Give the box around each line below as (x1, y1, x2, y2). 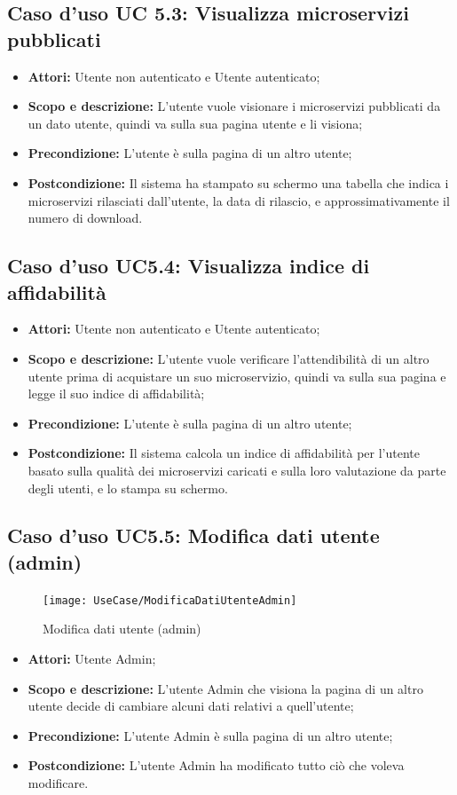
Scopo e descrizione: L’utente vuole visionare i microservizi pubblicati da (28, 97, 441, 115)
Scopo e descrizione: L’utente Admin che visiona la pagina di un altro (28, 679, 423, 697)
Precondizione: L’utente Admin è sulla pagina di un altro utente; (28, 726, 393, 744)
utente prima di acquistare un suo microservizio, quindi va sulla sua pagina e (28, 366, 446, 385)
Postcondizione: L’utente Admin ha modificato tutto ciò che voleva (28, 756, 405, 775)
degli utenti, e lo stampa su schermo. (28, 478, 228, 497)
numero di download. (28, 209, 143, 227)
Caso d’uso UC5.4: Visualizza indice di (7, 252, 370, 279)
